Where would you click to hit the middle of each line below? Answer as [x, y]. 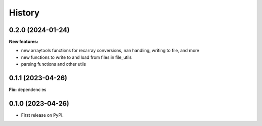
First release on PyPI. [42, 115]
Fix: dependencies [28, 90]
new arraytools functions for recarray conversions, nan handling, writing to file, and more [110, 51]
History [24, 13]
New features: [24, 42]
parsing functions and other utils [54, 64]
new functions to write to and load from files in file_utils [76, 57]
